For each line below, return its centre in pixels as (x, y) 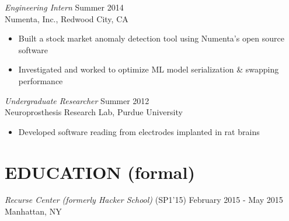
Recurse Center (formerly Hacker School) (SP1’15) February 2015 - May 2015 (144, 200)
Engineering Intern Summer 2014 (64, 7)
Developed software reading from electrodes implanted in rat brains (139, 131)
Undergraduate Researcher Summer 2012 (77, 100)
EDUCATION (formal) (100, 172)
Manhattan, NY (33, 211)
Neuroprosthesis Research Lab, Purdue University (94, 112)
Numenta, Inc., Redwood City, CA (67, 18)
